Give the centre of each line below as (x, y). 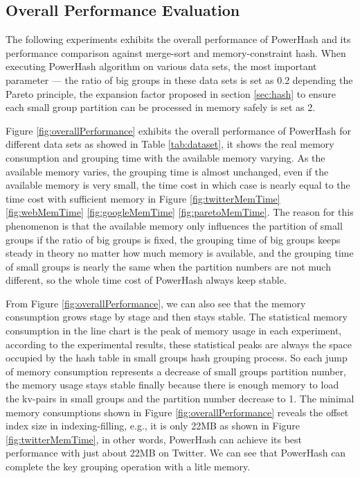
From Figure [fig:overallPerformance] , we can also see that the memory (156, 303)
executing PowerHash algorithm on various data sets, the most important (161, 66)
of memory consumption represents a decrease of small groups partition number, (176, 371)
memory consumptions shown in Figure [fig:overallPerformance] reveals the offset (177, 412)
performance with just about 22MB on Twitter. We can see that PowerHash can (176, 453)
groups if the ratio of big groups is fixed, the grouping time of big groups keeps (173, 239)
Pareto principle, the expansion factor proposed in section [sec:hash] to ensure (171, 93)
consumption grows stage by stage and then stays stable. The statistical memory (177, 317)
